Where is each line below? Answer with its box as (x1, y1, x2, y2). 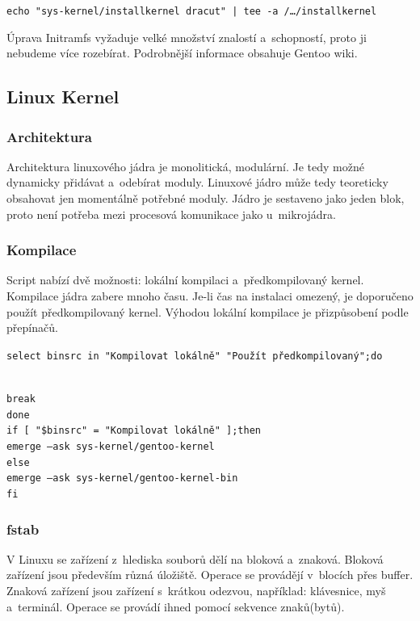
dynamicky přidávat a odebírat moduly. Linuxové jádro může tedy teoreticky (6, 174, 388, 191)
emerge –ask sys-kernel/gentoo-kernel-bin (6, 472, 238, 485)
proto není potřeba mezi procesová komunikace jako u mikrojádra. (6, 205, 336, 222)
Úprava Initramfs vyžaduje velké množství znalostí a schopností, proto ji (6, 28, 367, 45)
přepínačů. (6, 319, 58, 336)
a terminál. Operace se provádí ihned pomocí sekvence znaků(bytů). (6, 598, 345, 615)
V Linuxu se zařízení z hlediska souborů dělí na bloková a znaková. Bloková (6, 550, 384, 567)
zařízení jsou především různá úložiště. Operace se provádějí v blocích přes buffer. (6, 566, 414, 583)
